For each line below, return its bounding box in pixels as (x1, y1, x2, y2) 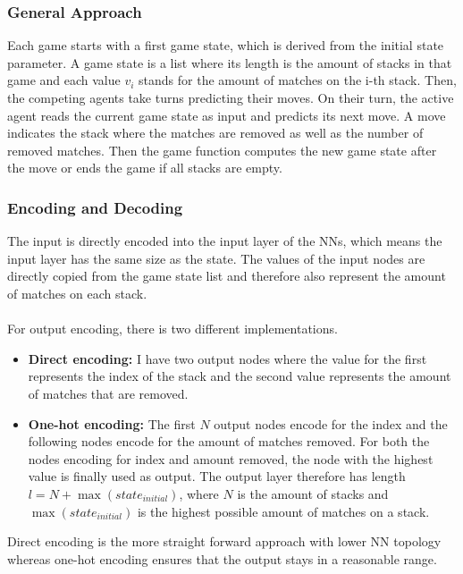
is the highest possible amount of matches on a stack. (137, 502, 430, 520)
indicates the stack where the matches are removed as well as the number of (7, 123, 424, 142)
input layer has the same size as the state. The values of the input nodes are (7, 249, 425, 267)
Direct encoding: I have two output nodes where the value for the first (28, 349, 427, 367)
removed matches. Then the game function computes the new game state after (7, 140, 437, 159)
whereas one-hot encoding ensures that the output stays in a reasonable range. (7, 549, 437, 568)
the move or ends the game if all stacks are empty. (7, 158, 282, 177)
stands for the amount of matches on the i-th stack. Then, (139, 71, 457, 89)
